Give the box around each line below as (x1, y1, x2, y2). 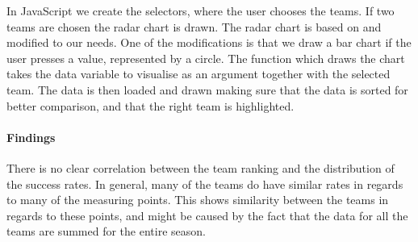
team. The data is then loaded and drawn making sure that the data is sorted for (6, 81, 408, 98)
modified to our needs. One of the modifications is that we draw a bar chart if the (6, 34, 412, 51)
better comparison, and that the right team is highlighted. (6, 97, 295, 114)
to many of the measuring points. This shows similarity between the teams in (6, 191, 389, 208)
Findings (6, 128, 56, 145)
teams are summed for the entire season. (6, 223, 206, 240)
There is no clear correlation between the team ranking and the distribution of (6, 159, 395, 176)
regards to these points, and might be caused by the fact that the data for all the (6, 207, 408, 223)
